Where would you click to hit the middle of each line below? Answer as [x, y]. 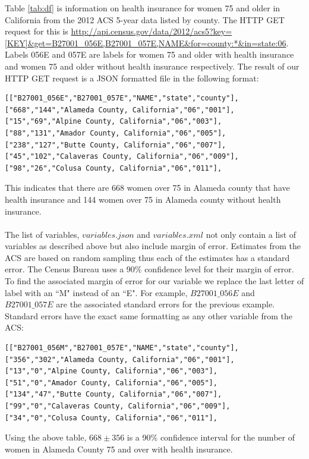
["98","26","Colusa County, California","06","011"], [113, 168]
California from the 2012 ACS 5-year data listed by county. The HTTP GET [145, 19]
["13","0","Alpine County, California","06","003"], [111, 371]
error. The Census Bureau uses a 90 [70, 269]
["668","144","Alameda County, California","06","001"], [120, 110]
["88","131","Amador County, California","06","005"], [116, 133]
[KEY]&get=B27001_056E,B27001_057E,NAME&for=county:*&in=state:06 [146, 43]
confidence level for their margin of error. [219, 269]
